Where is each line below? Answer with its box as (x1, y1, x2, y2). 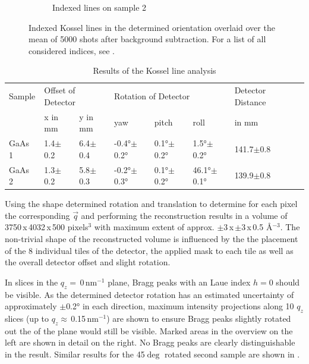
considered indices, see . (29, 44, 115, 57)
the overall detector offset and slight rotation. (5, 256, 171, 268)
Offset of (44, 84, 75, 96)
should (276, 275, 300, 288)
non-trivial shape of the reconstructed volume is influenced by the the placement (5, 233, 298, 244)
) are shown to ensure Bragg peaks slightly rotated (106, 312, 291, 324)
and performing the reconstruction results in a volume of (81, 209, 288, 221)
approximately (5, 300, 57, 312)
